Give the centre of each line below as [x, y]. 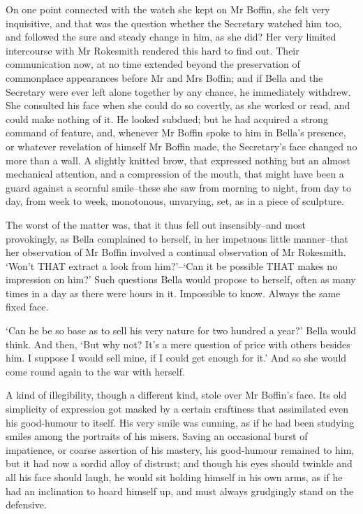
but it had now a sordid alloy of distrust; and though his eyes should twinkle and [179, 463]
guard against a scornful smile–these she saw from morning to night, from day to [178, 187]
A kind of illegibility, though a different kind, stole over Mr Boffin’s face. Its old [176, 395]
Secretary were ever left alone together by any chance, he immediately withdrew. [178, 91]
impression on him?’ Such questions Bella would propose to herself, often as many [181, 279]
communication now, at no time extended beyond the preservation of [153, 64]
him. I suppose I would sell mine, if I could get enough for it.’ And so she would [176, 358]
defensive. [26, 505]
